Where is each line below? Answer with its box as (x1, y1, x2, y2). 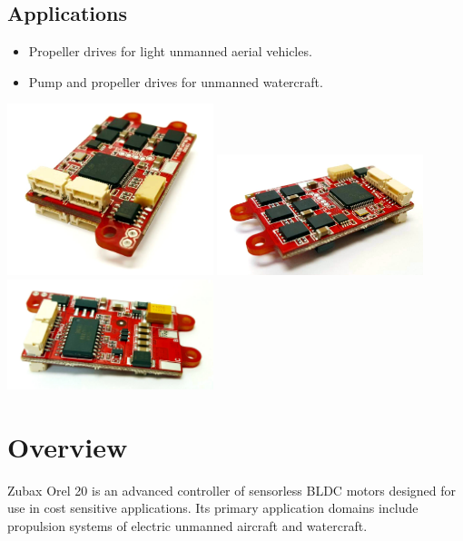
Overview (7, 428, 128, 465)
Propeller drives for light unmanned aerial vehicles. (28, 42, 312, 61)
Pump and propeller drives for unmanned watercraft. (28, 72, 323, 91)
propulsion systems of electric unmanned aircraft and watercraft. (7, 516, 368, 535)
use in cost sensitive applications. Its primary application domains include (7, 498, 419, 517)
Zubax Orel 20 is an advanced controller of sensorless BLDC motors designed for (7, 480, 457, 499)
